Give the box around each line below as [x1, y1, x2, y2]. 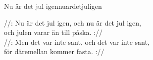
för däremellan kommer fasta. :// [4, 46, 104, 57]
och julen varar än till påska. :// [4, 27, 102, 37]
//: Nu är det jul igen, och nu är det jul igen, [4, 17, 141, 28]
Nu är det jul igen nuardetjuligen [4, 1, 102, 11]
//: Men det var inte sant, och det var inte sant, [4, 36, 150, 47]
